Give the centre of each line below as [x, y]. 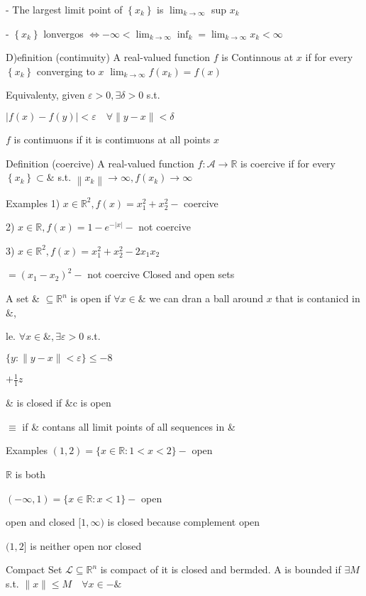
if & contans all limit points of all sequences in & [129, 426]
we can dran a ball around [206, 298]
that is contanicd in [318, 298]
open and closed [40, 522]
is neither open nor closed [86, 545]
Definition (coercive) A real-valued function [100, 163]
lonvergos [63, 33]
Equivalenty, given [45, 95]
